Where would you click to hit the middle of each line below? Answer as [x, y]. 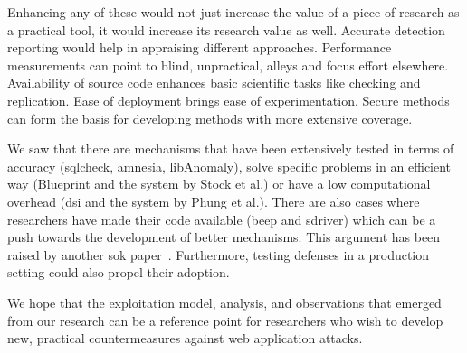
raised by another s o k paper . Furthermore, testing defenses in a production [219, 254]
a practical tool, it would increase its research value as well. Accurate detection [226, 29]
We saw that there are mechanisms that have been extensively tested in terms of [231, 149]
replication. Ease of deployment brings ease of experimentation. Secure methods [229, 100]
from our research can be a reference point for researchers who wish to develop [225, 320]
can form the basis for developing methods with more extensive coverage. [210, 118]
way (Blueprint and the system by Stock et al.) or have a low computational [219, 184]
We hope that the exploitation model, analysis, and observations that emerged [224, 302]
